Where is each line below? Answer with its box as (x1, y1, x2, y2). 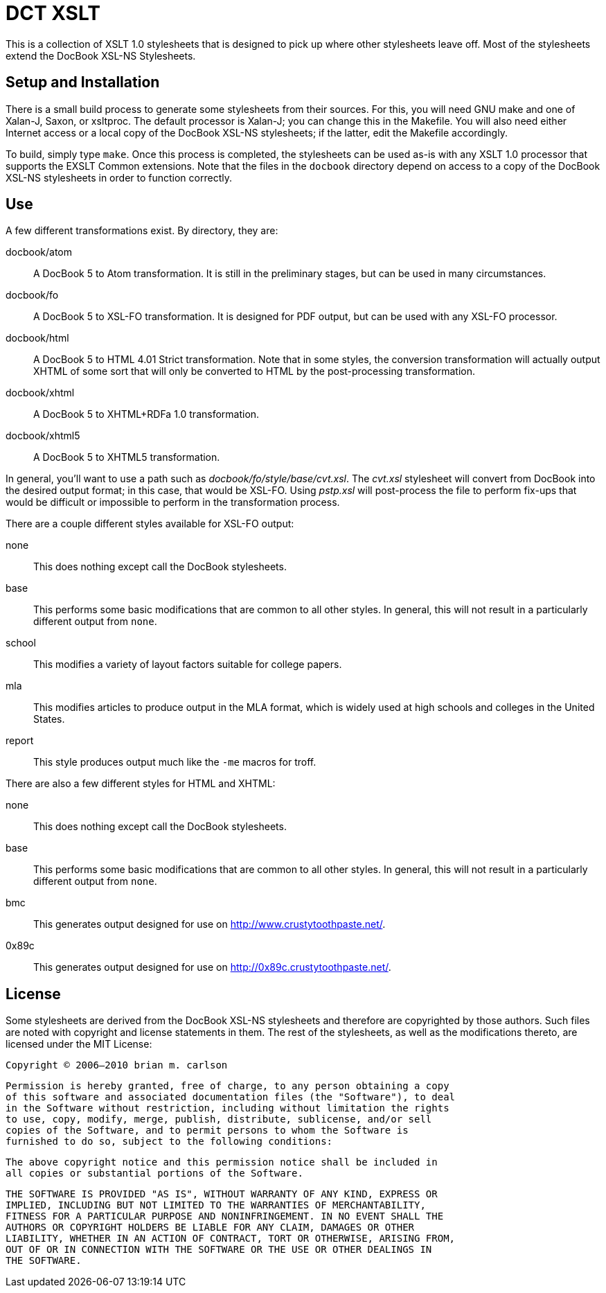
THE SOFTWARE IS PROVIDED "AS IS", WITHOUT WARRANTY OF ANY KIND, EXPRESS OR (6, 1188, 438, 1200)
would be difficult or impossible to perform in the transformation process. (6, 496, 340, 509)
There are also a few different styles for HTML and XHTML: (6, 777, 276, 790)
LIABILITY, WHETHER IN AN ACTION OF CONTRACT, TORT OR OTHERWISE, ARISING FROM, (6, 1233, 456, 1244)
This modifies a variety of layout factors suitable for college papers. (33, 658, 342, 671)
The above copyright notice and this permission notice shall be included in (6, 1156, 438, 1168)
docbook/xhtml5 (6, 430, 80, 442)
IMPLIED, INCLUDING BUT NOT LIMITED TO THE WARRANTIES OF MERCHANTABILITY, (6, 1199, 426, 1211)
